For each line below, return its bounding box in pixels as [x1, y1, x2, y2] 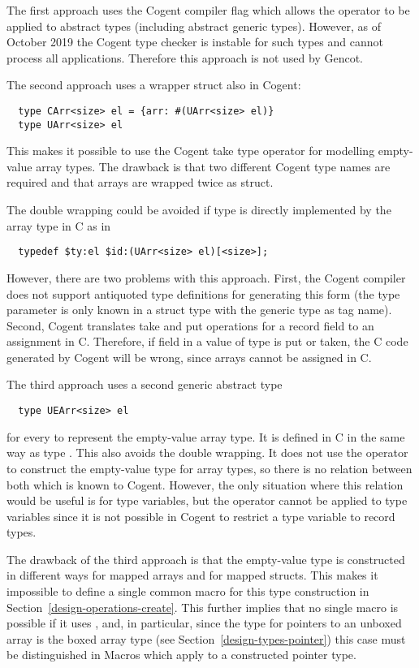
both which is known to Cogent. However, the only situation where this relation [6, 476, 404, 493]
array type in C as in [6, 217, 111, 234]
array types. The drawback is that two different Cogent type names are [36, 157, 391, 175]
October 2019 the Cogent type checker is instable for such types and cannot [6, 33, 383, 50]
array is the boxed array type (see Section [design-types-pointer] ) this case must [6, 630, 406, 647]
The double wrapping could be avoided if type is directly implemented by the [6, 201, 391, 218]
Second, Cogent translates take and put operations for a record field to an [6, 317, 374, 334]
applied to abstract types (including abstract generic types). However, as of [6, 17, 381, 34]
